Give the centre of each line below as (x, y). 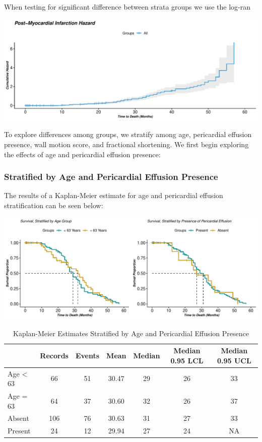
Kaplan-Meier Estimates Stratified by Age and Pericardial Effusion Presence (131, 333)
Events (87, 355)
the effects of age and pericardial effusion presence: (82, 154)
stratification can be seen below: (54, 205)
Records (54, 355)
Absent (18, 418)
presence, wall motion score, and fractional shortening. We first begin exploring (126, 144)
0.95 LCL (187, 360)
